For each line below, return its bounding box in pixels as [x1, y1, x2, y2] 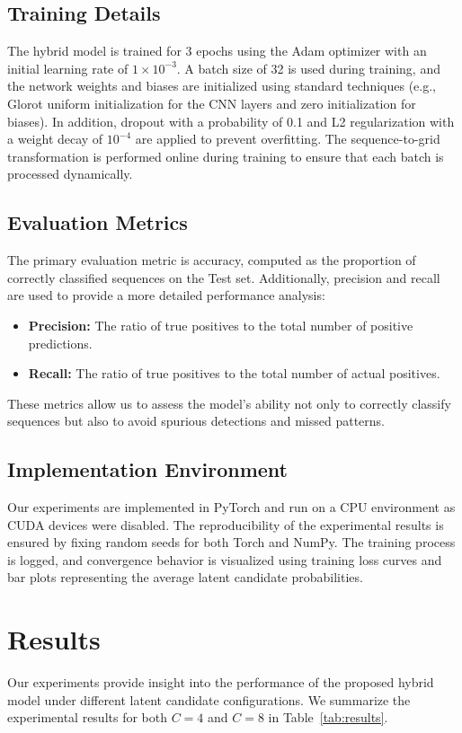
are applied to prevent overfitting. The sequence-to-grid [135, 129, 440, 148]
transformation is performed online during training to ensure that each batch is [7, 146, 444, 165]
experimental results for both [7, 708, 168, 727]
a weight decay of [7, 129, 103, 148]
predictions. [28, 333, 93, 352]
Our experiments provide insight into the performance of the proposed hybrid [7, 673, 434, 692]
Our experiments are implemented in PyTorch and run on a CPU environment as [7, 498, 456, 517]
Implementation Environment [7, 455, 288, 483]
